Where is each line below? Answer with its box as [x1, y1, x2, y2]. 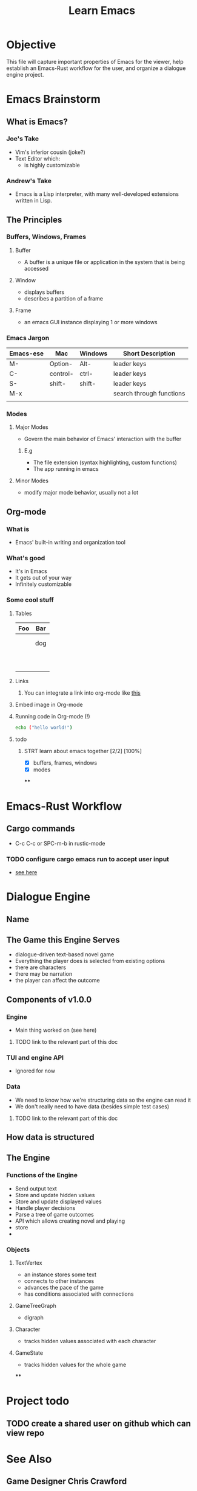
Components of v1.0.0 [6, 994, 92, 1004]
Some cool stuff [6, 596, 54, 604]
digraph [24, 1314, 44, 1321]
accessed [24, 265, 49, 272]
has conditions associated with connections [24, 1290, 134, 1298]
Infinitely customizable [15, 580, 72, 588]
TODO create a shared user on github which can [6, 1418, 191, 1428]
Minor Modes [15, 477, 48, 484]
